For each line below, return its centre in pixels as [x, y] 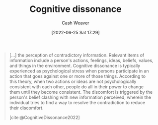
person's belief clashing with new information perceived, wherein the [80, 97]
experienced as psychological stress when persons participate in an [79, 71]
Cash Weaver [76, 23]
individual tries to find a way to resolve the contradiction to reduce [77, 102]
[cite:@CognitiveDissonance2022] [44, 117]
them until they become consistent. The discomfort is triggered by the [81, 92]
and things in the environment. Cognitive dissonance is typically [75, 65]
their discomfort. [26, 108]
